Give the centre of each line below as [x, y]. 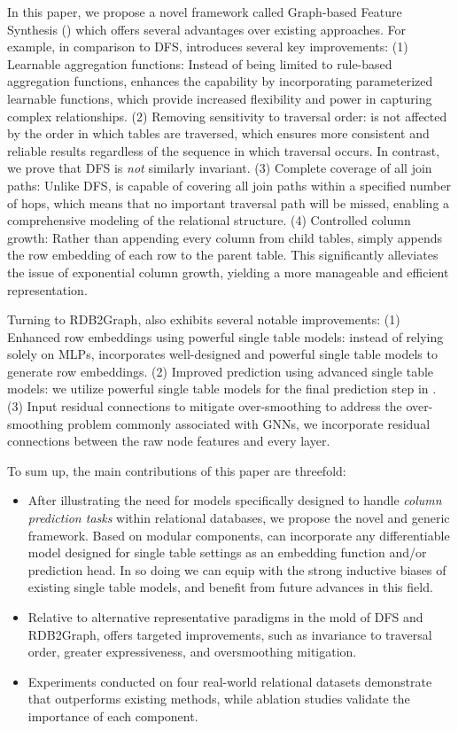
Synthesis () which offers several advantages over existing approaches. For [207, 29]
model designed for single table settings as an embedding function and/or [227, 552]
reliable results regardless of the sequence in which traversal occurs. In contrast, [224, 150]
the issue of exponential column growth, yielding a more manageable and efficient [228, 272]
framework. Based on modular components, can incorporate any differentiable [239, 535]
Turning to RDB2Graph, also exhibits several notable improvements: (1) [204, 319]
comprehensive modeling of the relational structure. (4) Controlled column [209, 220]
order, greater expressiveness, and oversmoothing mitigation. [192, 652]
